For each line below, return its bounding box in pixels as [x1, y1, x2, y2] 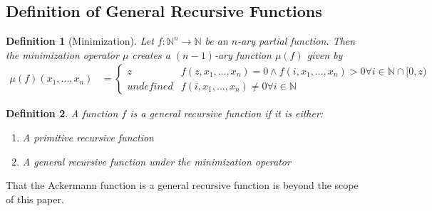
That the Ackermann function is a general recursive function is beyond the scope [6, 178, 359, 193]
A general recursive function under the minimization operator [22, 153, 291, 168]
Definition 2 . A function [6, 106, 118, 121]
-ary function [214, 47, 272, 62]
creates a [132, 47, 170, 62]
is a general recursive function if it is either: [130, 106, 324, 121]
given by [307, 47, 343, 62]
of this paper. [6, 191, 64, 206]
